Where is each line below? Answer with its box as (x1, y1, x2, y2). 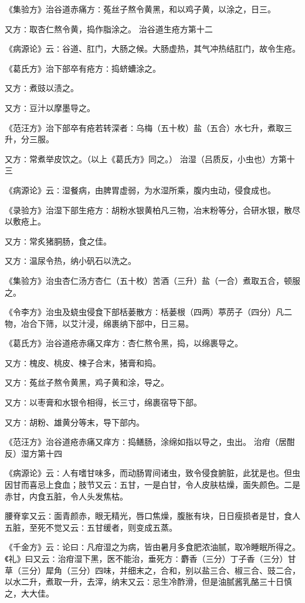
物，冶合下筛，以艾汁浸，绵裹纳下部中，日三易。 (5, 317, 194, 329)
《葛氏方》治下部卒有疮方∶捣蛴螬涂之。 (5, 62, 161, 74)
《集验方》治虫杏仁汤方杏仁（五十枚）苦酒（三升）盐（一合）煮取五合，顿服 (5, 274, 300, 286)
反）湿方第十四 (5, 447, 62, 459)
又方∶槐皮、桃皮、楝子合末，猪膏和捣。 (5, 356, 161, 369)
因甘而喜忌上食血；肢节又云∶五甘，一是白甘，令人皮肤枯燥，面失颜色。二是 (5, 478, 300, 491)
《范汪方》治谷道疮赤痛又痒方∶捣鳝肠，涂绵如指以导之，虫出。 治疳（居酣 (5, 436, 295, 448)
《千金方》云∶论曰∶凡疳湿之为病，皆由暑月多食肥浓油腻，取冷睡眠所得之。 (5, 541, 300, 553)
